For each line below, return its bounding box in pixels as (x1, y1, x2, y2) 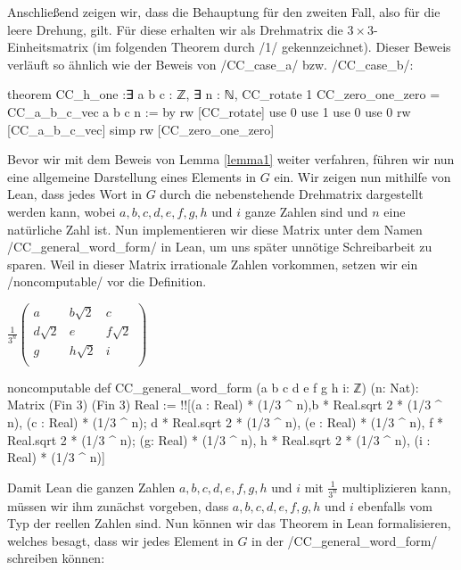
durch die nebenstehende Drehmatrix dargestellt (160, 185, 424, 203)
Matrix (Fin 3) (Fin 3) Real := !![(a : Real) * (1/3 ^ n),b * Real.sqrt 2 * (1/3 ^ (7, 395, 442, 414)
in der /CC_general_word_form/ (251, 531, 438, 549)
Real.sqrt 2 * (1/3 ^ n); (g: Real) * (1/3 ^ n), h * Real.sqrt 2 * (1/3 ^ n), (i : (7, 430, 431, 449)
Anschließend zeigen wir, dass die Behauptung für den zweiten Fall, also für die (7, 3, 440, 21)
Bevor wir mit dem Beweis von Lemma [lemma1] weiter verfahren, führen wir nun (7, 150, 455, 169)
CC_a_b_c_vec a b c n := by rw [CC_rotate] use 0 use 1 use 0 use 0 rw (7, 102, 411, 120)
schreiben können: (7, 549, 105, 567)
